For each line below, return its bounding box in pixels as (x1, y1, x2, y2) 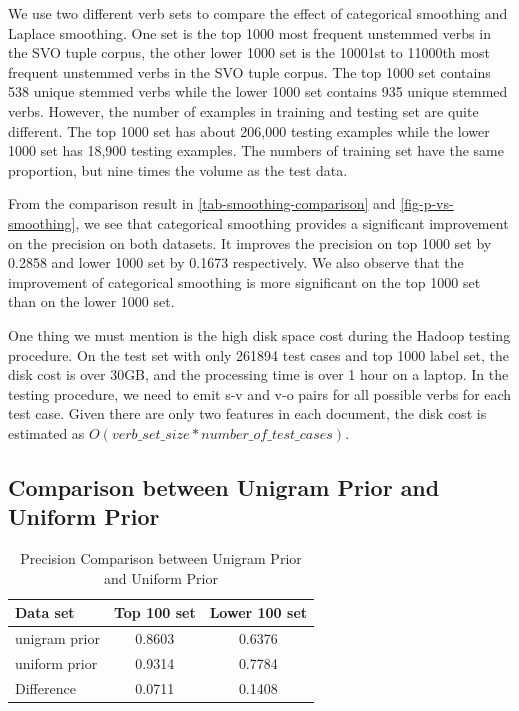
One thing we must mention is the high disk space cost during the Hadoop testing (8, 324, 511, 345)
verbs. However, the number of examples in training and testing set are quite (8, 100, 479, 121)
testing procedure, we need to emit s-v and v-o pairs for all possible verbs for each (8, 383, 512, 404)
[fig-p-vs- (400, 193, 454, 214)
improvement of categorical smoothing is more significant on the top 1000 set (8, 271, 481, 292)
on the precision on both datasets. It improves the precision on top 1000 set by (8, 232, 492, 253)
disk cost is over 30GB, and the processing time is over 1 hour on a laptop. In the (8, 364, 509, 385)
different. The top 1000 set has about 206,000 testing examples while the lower (8, 120, 490, 141)
